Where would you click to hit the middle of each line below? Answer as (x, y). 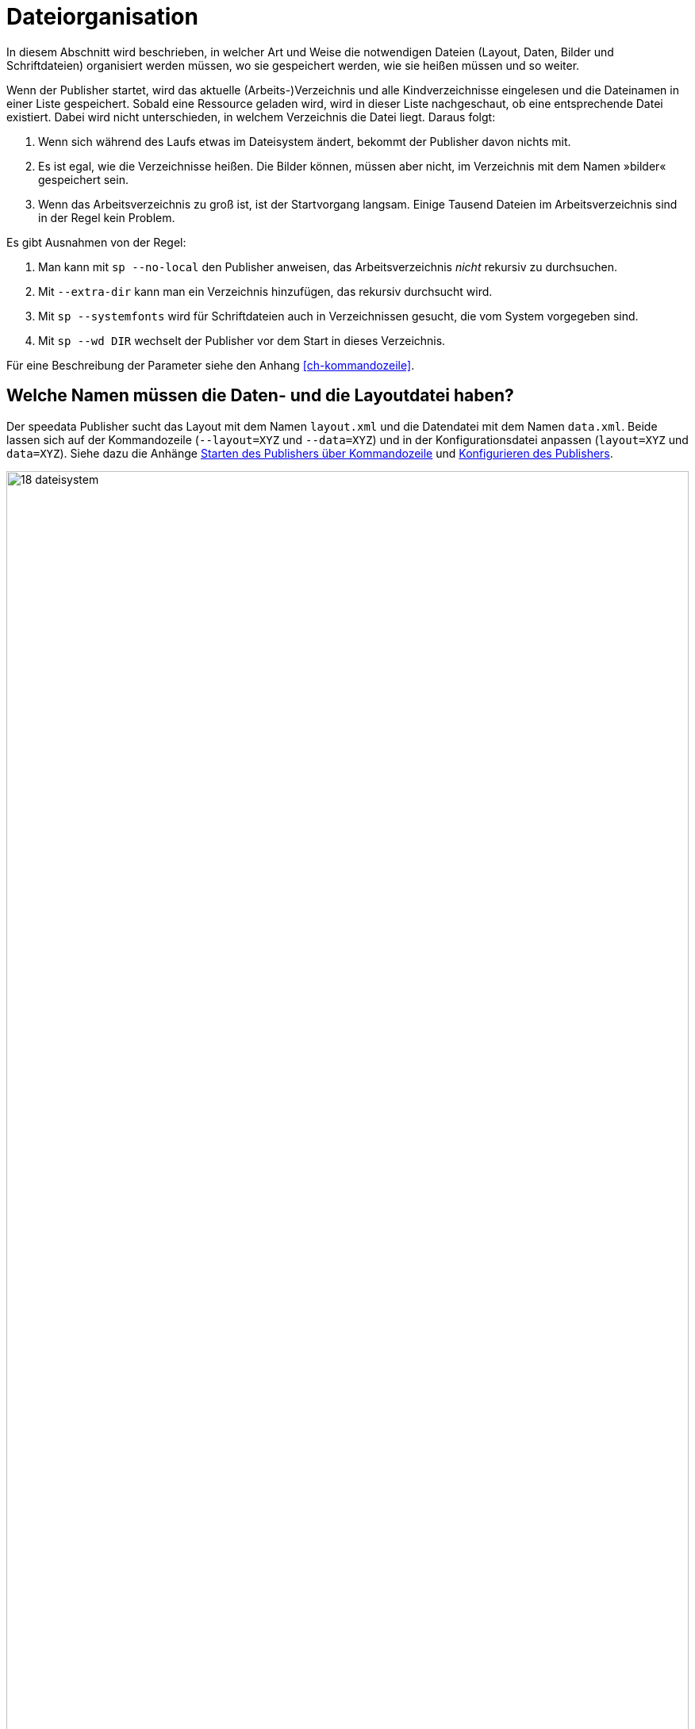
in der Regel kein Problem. (107, 217)
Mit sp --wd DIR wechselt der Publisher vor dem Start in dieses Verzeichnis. (242, 340)
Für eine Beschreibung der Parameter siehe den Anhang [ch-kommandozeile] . (211, 365)
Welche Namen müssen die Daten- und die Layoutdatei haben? (260, 396)
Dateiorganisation (102, 17)
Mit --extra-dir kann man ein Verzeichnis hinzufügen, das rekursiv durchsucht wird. (265, 291)
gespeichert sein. (83, 179)
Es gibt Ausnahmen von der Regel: (96, 242)
